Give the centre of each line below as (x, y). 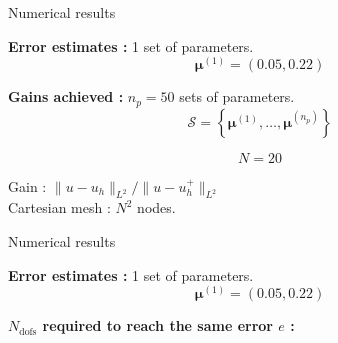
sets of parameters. (237, 96)
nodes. (156, 207)
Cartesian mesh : (59, 207)
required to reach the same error (157, 325)
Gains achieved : (66, 96)
